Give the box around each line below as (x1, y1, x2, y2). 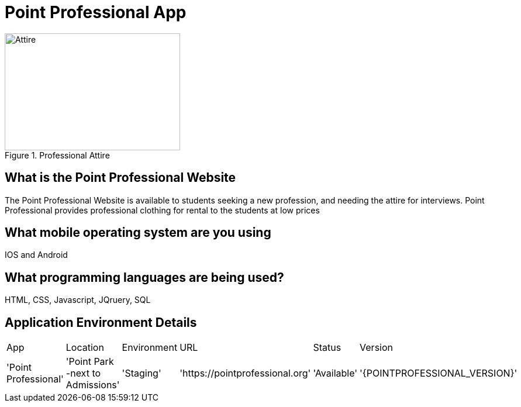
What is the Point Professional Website (5, 170, 236, 185)
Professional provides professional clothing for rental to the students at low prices (5, 205, 320, 215)
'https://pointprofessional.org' (180, 367, 311, 380)
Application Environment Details (5, 315, 197, 330)
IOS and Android (5, 250, 68, 260)
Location (65, 342, 104, 354)
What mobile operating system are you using (5, 225, 271, 240)
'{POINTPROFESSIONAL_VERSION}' (360, 367, 517, 380)
